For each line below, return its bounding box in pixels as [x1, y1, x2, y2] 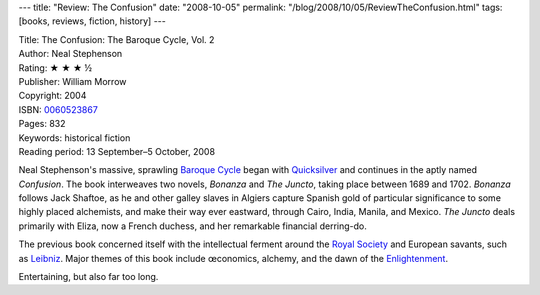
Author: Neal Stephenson [18, 48, 123, 60]
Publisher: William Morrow [18, 75, 127, 87]
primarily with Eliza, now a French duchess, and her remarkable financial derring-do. [18, 220, 367, 232]
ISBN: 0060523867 [18, 103, 99, 115]
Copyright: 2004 [18, 90, 87, 102]
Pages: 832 [18, 118, 66, 130]
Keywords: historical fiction [18, 131, 131, 144]
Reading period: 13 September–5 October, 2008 [18, 145, 215, 157]
